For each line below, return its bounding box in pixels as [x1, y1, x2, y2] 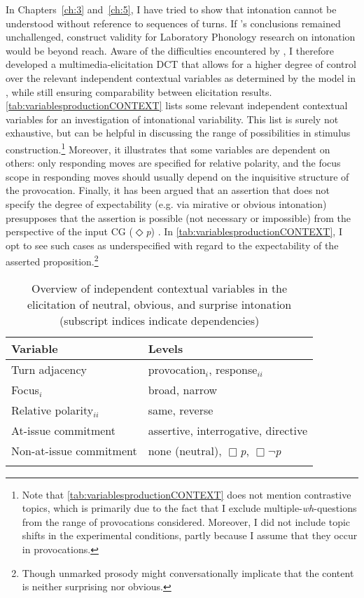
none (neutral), [148, 442, 222, 459]
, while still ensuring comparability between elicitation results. [6, 84, 272, 99]
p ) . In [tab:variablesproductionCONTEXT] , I [146, 224, 342, 239]
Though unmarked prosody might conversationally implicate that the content [22, 565, 354, 580]
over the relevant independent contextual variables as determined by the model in [6, 70, 356, 85]
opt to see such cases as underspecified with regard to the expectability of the [6, 237, 339, 252]
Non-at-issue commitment [11, 442, 137, 459]
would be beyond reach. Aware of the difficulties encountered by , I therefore [6, 43, 334, 57]
